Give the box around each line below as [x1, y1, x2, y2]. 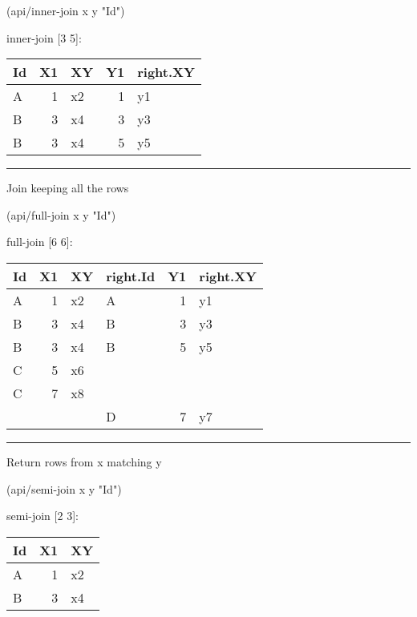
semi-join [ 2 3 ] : [6, 507, 79, 524]
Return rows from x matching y [6, 453, 162, 470]
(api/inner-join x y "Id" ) [6, 2, 125, 18]
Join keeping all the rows [6, 179, 129, 196]
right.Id [106, 266, 156, 285]
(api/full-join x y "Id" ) [6, 206, 116, 223]
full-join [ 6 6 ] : [6, 233, 73, 250]
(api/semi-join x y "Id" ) [6, 480, 122, 497]
